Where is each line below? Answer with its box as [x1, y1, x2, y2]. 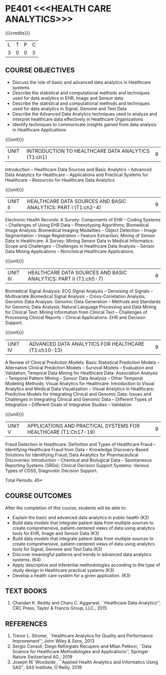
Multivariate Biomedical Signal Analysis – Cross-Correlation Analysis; [5, 293, 146, 299]
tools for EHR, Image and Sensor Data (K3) [12, 530, 100, 536]
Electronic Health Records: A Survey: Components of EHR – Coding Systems [5, 216, 161, 222]
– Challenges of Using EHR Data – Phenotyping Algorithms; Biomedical [5, 222, 149, 228]
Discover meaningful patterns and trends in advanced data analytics [12, 551, 152, 557]
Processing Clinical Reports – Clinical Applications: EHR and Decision [5, 314, 146, 320]
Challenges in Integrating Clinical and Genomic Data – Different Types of [5, 396, 152, 402]
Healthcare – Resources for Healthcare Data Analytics [5, 177, 115, 183]
